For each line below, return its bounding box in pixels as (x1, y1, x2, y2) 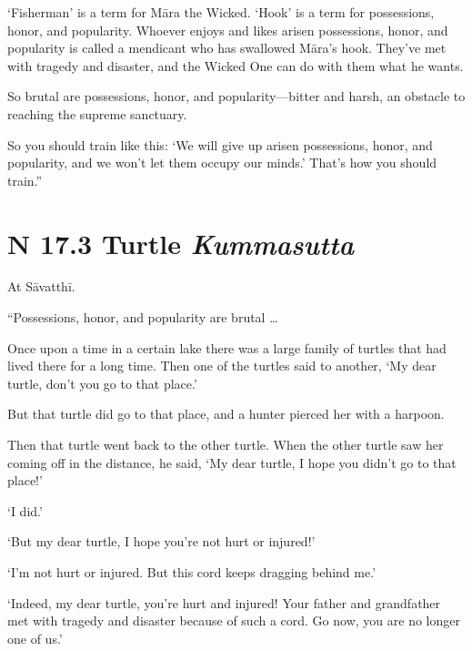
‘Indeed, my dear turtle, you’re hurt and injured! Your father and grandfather (7, 593, 441, 612)
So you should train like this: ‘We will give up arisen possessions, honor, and (7, 135, 433, 154)
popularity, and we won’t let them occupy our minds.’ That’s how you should (7, 153, 437, 172)
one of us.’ (7, 628, 63, 647)
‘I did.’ (7, 501, 43, 520)
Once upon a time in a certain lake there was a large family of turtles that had (7, 338, 447, 357)
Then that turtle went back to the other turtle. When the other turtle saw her (7, 435, 444, 454)
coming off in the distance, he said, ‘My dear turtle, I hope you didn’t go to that (7, 453, 457, 472)
